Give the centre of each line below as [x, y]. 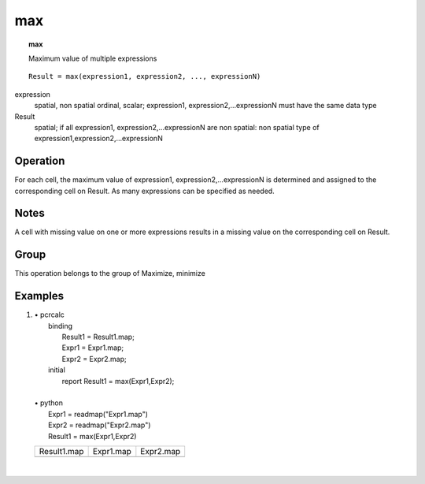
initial [57, 370]
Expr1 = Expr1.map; [93, 348]
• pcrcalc [49, 315]
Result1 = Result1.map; [98, 337]
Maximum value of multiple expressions [93, 58]
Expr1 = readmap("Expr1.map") [98, 414]
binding [61, 326]
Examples [39, 296]
